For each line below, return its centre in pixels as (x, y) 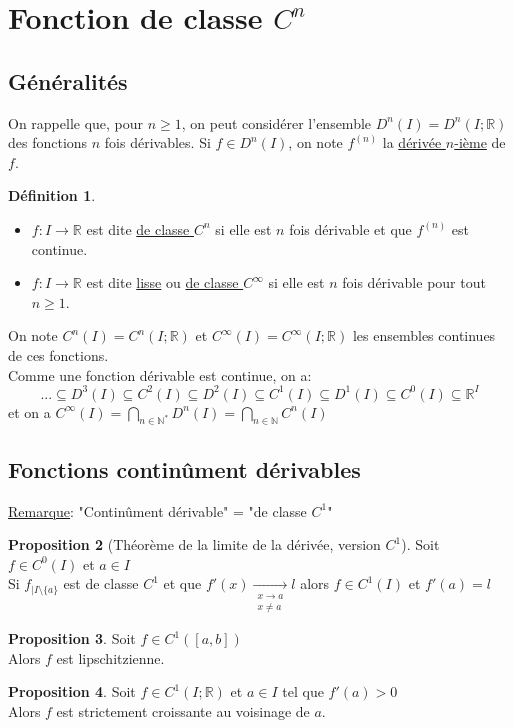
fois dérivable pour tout (414, 282)
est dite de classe (138, 228)
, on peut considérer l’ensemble (276, 122)
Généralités (68, 80)
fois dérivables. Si (157, 142)
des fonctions (48, 142)
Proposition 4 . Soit (72, 691)
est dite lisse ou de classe (162, 282)
